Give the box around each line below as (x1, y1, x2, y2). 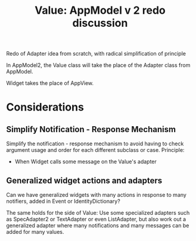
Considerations (6, 100, 85, 114)
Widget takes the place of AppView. (6, 80, 94, 87)
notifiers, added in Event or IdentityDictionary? (6, 198, 120, 205)
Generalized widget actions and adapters (6, 175, 163, 185)
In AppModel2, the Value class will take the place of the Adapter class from (6, 62, 191, 69)
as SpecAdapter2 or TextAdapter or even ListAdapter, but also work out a (6, 216, 186, 222)
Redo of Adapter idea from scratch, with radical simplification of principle (6, 50, 186, 57)
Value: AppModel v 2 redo (35, 4, 166, 17)
